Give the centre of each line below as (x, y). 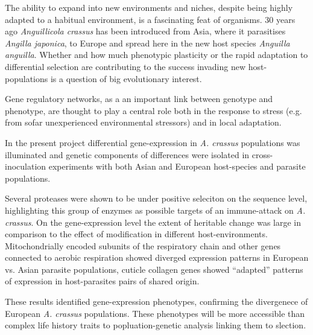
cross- (262, 154)
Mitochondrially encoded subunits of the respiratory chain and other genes (143, 245)
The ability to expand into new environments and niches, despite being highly (149, 7)
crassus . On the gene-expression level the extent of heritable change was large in (153, 222)
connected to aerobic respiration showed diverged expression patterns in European (157, 257)
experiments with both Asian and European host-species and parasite (177, 166)
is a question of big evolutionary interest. (126, 78)
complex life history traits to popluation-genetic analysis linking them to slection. (156, 325)
